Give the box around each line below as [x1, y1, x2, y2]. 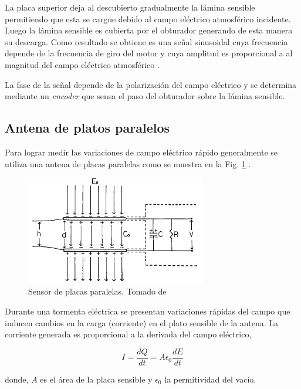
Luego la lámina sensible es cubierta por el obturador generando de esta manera [5, 24, 293, 36]
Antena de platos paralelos [5, 119, 170, 137]
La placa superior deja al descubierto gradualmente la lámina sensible [5, 1, 255, 13]
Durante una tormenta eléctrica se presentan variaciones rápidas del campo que [5, 305, 290, 317]
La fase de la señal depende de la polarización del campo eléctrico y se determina [5, 78, 297, 90]
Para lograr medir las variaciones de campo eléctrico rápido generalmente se [5, 146, 278, 158]
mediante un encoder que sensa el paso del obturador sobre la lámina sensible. [5, 90, 285, 102]
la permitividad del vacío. [164, 373, 256, 385]
